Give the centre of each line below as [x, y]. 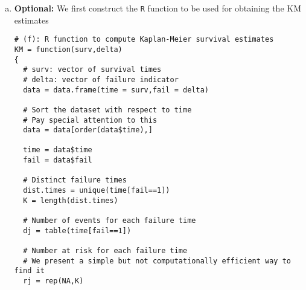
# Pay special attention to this [90, 120]
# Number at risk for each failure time [105, 251]
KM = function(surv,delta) [68, 49]
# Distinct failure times [75, 180]
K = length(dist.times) [71, 200]
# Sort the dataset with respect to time [107, 110]
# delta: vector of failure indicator [101, 79]
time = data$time [58, 150]
